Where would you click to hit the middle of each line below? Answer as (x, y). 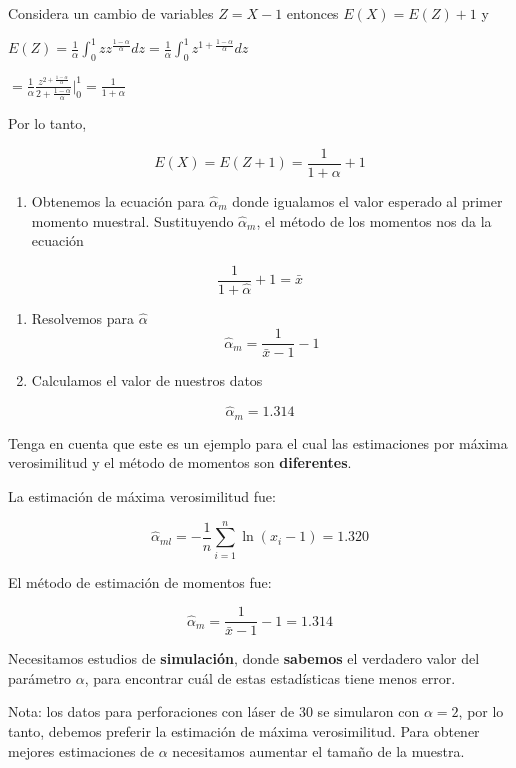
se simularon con (368, 711)
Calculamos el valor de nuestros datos (147, 380)
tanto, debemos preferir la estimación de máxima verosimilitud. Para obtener (244, 731)
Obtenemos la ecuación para (118, 200)
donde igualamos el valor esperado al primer (367, 200)
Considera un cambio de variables (111, 13)
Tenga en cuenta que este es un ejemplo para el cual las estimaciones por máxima (258, 442)
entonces (312, 13)
